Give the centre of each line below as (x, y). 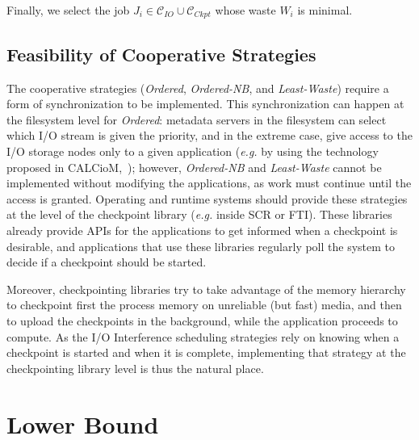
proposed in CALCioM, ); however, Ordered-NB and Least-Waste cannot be (194, 167)
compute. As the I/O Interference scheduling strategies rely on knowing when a (203, 336)
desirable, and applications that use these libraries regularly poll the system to (201, 246)
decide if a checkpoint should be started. (107, 262)
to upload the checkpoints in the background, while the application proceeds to (202, 320)
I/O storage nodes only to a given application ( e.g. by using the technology (193, 151)
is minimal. (325, 10)
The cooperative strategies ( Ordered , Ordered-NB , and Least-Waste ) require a (198, 88)
